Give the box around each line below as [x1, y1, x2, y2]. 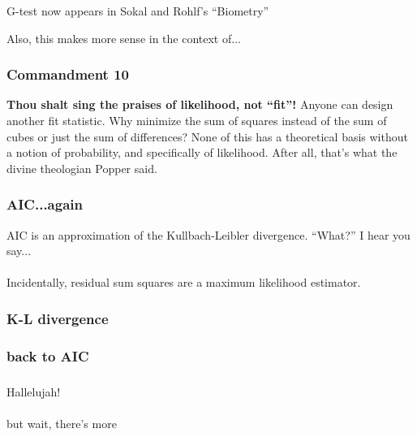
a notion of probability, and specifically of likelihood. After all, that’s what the [6, 144, 398, 161]
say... [6, 242, 32, 259]
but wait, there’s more [6, 414, 117, 431]
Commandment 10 [6, 64, 130, 84]
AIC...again [6, 194, 83, 214]
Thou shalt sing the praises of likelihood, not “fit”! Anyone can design [6, 96, 393, 113]
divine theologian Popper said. [6, 159, 157, 176]
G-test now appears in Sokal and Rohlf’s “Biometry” [6, 2, 269, 19]
